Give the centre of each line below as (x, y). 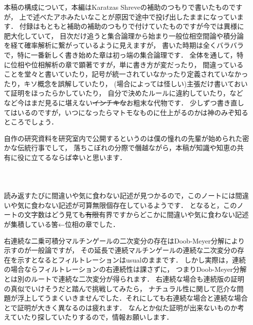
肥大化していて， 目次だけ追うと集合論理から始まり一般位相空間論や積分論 (124, 35)
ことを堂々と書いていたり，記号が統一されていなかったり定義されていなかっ (126, 74)
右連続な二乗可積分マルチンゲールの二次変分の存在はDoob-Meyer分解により (125, 240)
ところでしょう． (31, 122)
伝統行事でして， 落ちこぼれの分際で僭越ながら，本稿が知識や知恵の (127, 148)
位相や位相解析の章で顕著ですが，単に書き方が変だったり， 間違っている (127, 64)
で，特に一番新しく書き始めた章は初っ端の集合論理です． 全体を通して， (120, 54)
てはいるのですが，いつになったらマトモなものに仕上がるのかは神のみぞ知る (126, 112)
